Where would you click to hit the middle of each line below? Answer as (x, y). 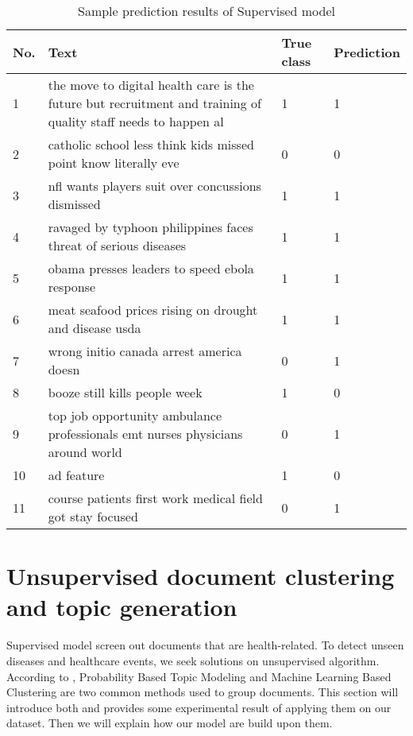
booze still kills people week (125, 392)
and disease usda (95, 328)
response (72, 287)
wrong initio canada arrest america (145, 351)
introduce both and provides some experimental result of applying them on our (199, 707)
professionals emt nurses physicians (145, 434)
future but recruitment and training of (154, 103)
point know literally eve (114, 163)
